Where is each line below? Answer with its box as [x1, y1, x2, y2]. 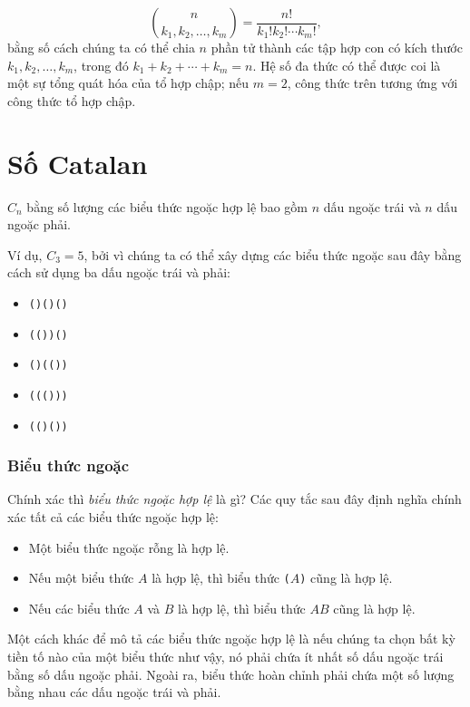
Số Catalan [7, 144, 148, 181]
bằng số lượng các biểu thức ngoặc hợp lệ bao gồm [26, 197, 308, 216]
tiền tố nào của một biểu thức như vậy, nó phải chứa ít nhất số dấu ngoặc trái [7, 647, 444, 665]
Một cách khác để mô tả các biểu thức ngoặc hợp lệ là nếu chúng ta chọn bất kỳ [7, 629, 455, 648]
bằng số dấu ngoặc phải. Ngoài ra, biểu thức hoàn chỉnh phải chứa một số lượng [7, 664, 455, 683]
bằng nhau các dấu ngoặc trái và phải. [7, 683, 221, 702]
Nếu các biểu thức [28, 598, 130, 617]
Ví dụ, [7, 245, 43, 264]
